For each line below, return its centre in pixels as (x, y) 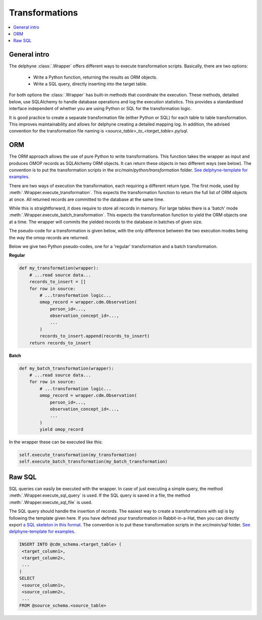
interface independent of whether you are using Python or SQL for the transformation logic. (100, 109)
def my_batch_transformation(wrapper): (66, 368)
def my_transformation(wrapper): (59, 268)
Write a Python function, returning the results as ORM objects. (95, 77)
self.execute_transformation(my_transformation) (78, 455)
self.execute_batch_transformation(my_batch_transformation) (93, 462)
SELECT (27, 578)
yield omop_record (61, 430)
